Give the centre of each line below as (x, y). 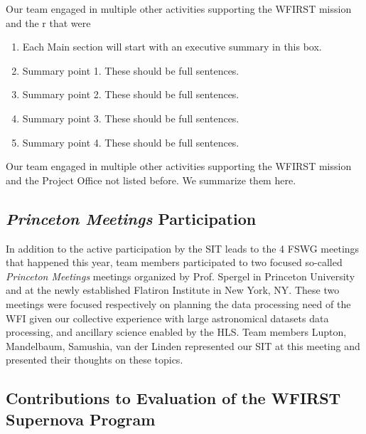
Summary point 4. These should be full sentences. (131, 142)
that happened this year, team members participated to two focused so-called (174, 262)
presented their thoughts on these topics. (95, 360)
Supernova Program (81, 419)
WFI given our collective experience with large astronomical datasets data (167, 318)
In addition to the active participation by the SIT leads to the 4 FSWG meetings (183, 248)
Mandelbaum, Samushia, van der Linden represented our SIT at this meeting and (183, 345)
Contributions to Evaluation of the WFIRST (173, 398)
